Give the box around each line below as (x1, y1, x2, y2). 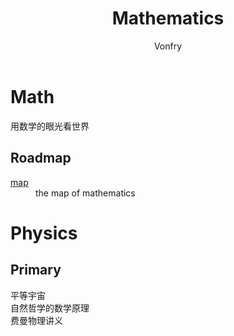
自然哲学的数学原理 (10, 302, 90, 314)
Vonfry (153, 40, 183, 52)
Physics (10, 222, 78, 244)
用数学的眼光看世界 (10, 120, 90, 132)
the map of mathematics (35, 187, 136, 199)
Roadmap (10, 150, 72, 167)
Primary (10, 262, 62, 279)
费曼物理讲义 (10, 314, 63, 326)
